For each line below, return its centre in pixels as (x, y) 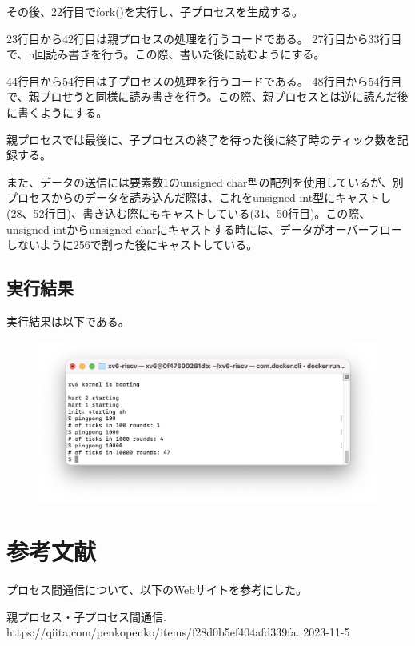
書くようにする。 (62, 112)
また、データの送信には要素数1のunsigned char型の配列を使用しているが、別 (205, 181)
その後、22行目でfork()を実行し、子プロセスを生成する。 (155, 11)
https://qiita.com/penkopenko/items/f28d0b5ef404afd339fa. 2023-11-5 (178, 632)
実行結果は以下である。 (68, 321)
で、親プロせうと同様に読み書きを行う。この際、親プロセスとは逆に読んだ (202, 96)
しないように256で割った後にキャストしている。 (132, 245)
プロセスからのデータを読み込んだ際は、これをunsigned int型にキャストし (199, 197)
